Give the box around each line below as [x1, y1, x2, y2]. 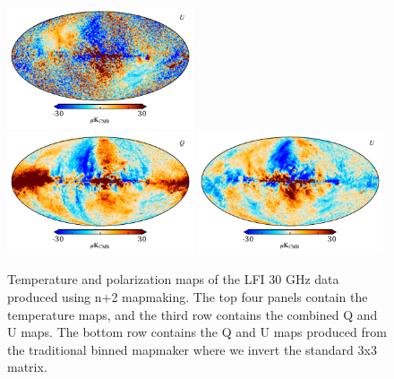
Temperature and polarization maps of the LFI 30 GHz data [7, 270, 339, 289]
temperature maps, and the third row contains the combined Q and [7, 305, 378, 323]
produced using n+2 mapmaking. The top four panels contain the [7, 288, 368, 306]
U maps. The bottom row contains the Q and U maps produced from [7, 323, 387, 341]
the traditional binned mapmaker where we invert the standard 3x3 [7, 340, 377, 358]
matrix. [7, 357, 47, 376]
